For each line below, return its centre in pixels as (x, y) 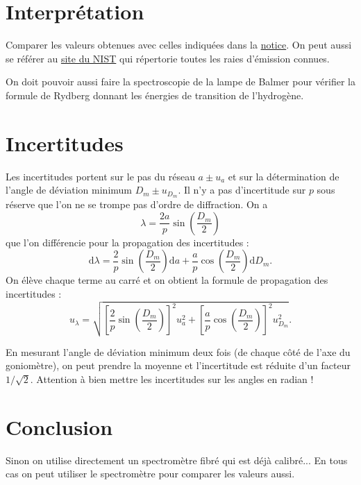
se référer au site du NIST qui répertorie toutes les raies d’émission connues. (168, 58)
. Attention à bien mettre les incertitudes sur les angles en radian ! (172, 378)
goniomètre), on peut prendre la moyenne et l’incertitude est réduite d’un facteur (178, 365)
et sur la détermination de (284, 176)
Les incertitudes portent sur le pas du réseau (100, 176)
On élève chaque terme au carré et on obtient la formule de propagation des (167, 280)
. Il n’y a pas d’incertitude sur (242, 190)
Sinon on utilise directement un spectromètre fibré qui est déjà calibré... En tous (177, 460)
